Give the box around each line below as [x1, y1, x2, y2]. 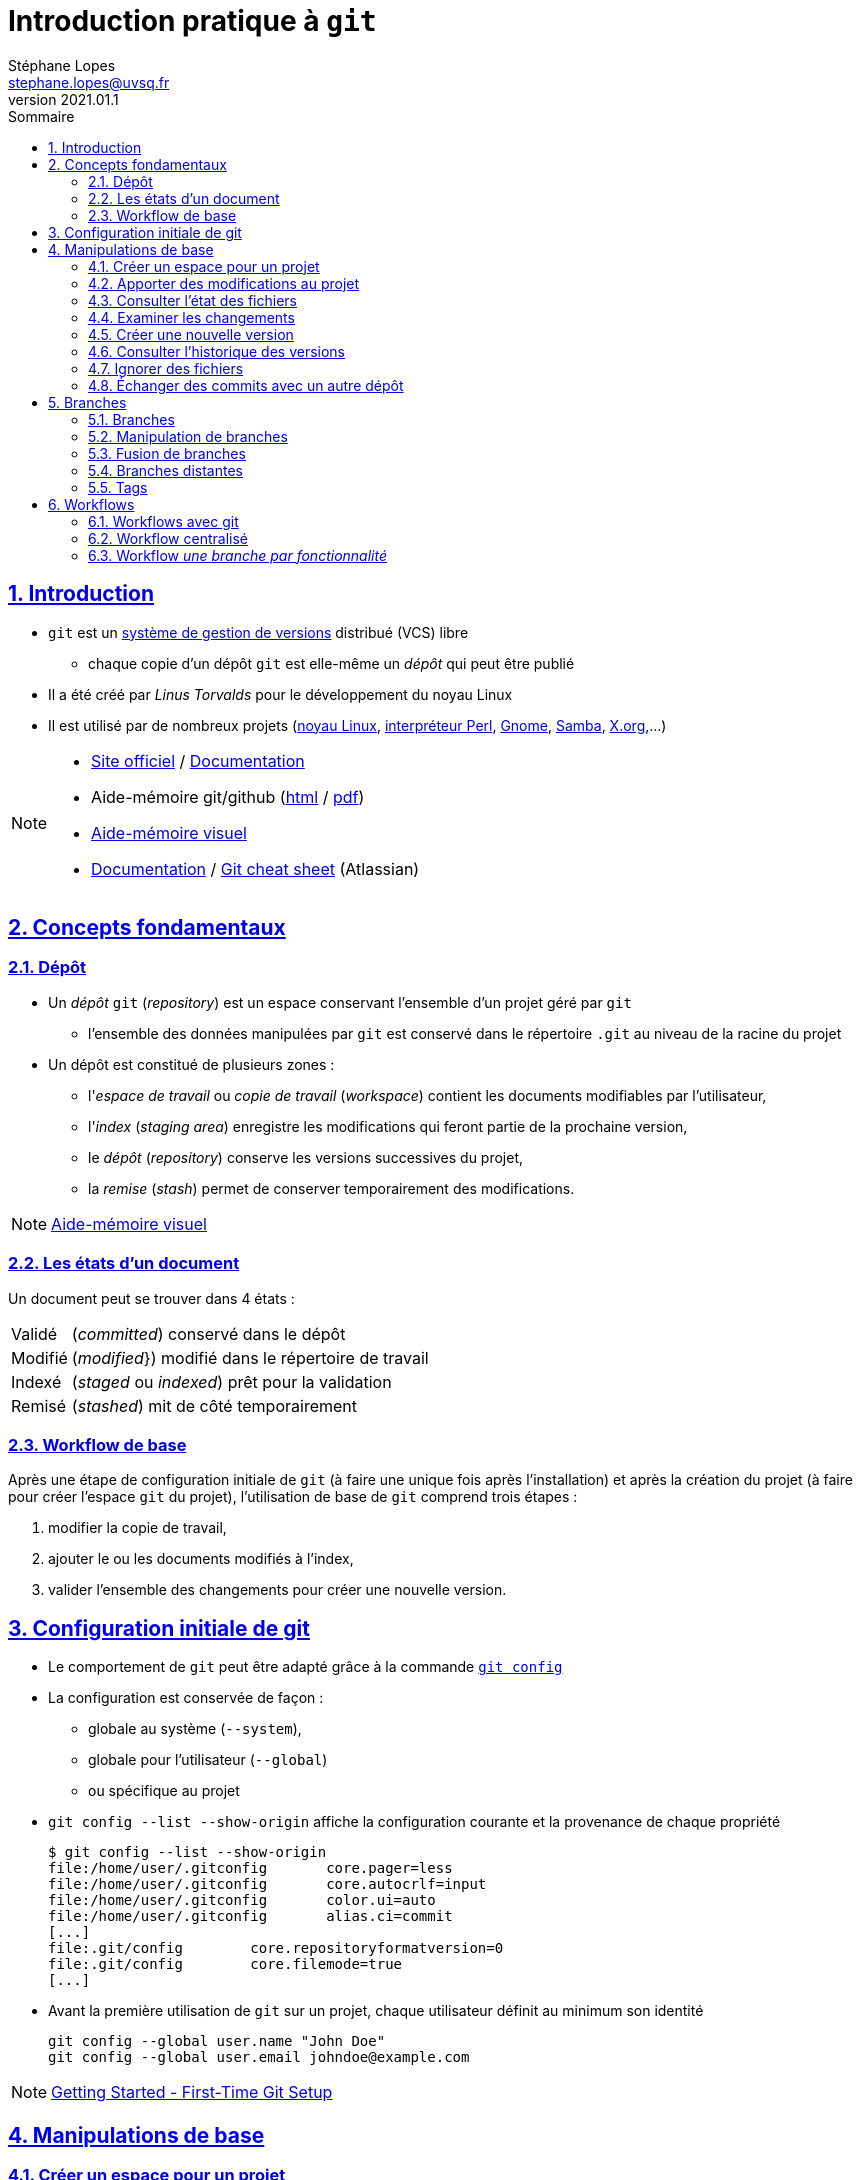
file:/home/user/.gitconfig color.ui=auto [48, 1892, 436, 1909]
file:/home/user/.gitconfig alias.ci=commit [48, 1908, 453, 1925]
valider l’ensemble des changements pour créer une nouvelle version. [48, 1581, 507, 1599]
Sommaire [8, 107, 75, 125]
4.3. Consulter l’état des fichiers [88, 291, 297, 309]
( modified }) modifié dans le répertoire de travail [71, 1347, 429, 1368]
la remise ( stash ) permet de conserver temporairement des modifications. [88, 1179, 575, 1197]
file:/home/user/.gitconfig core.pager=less [48, 1860, 453, 1877]
